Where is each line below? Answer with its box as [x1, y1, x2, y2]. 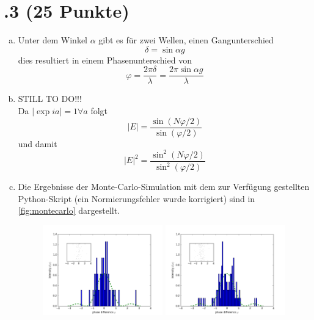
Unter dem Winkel [18, 34, 88, 46]
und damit [18, 137, 57, 150]
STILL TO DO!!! [18, 92, 82, 105]
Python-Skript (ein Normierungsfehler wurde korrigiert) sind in [18, 192, 255, 205]
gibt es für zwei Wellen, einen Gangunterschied [98, 34, 274, 46]
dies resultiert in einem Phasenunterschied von [18, 53, 192, 66]
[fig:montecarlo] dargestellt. [18, 204, 120, 217]
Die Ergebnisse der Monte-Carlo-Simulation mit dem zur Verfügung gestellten [18, 180, 310, 193]
